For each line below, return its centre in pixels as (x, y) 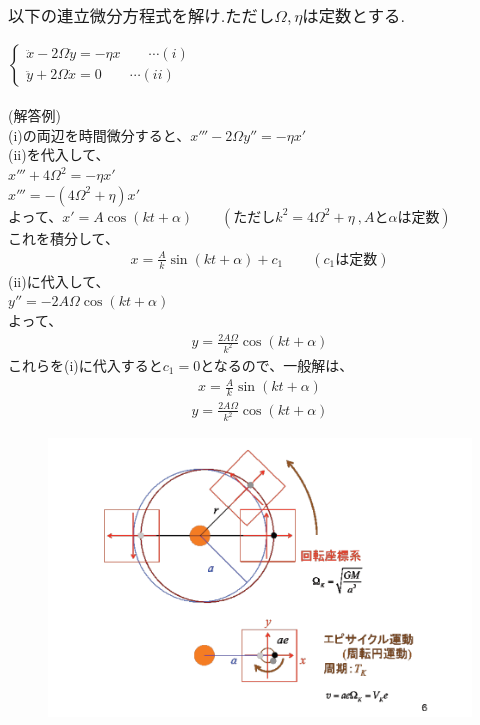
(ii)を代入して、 (59, 154)
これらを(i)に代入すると (85, 365)
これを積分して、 (63, 237)
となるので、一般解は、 (277, 365)
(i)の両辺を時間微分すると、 (99, 134)
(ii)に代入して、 (59, 280)
